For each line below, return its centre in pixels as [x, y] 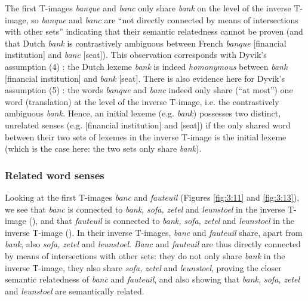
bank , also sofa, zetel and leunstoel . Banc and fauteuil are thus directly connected [153, 244]
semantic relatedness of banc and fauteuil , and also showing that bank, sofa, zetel [153, 279]
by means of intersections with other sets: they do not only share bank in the [145, 255]
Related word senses [55, 175]
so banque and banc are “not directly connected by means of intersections [165, 19]
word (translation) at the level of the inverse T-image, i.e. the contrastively [142, 101]
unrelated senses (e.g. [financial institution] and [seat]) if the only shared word [148, 125]
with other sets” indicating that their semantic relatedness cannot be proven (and [154, 31]
